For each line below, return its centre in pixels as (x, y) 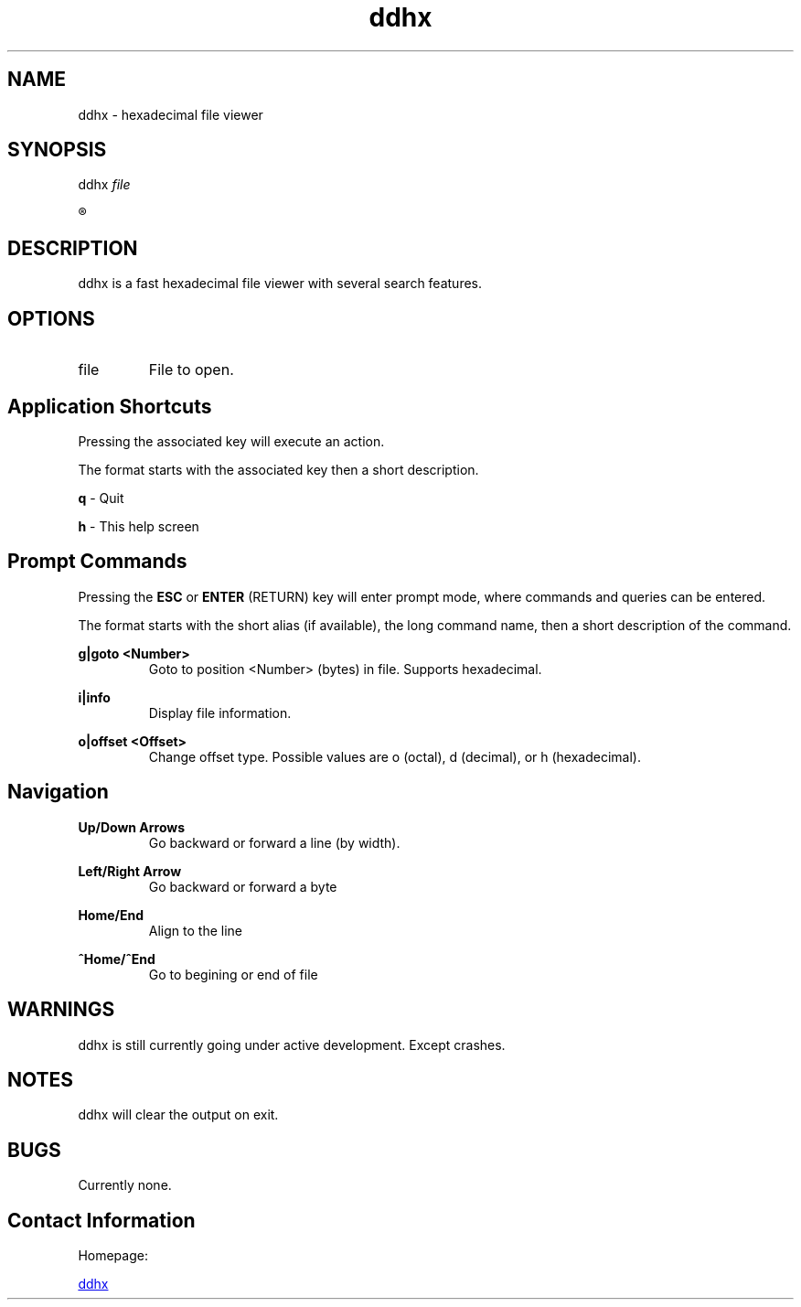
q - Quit (101, 498)
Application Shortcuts (110, 406)
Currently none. (125, 1185)
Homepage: (113, 1256)
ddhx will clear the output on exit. (178, 1115)
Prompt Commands (97, 562)
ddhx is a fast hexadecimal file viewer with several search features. (280, 284)
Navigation (58, 792)
